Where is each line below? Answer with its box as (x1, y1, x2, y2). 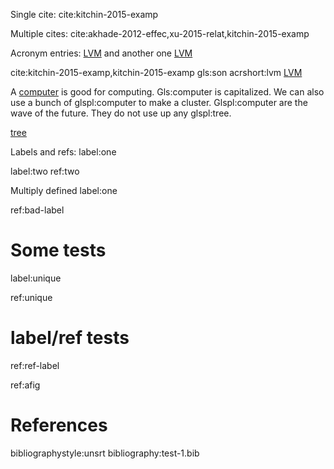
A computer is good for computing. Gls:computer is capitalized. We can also (10, 86, 325, 98)
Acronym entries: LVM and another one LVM (10, 47, 193, 59)
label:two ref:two (10, 165, 80, 177)
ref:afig (10, 379, 41, 391)
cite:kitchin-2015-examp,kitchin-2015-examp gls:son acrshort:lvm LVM (10, 67, 303, 78)
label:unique (10, 272, 62, 284)
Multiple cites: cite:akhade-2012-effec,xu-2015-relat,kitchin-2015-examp (10, 28, 310, 39)
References (10, 414, 108, 437)
